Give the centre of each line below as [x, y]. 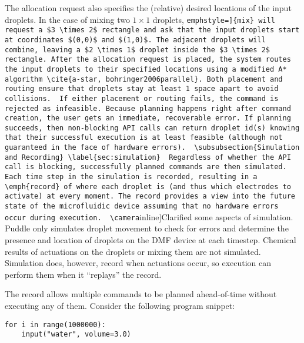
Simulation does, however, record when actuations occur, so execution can [138, 263]
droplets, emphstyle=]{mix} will [214, 19]
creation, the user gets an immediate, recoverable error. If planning [148, 118]
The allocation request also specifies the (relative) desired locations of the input [148, 8]
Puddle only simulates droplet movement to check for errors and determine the [147, 228]
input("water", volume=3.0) [76, 334]
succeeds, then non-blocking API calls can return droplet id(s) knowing [152, 128]
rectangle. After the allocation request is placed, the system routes [148, 60]
